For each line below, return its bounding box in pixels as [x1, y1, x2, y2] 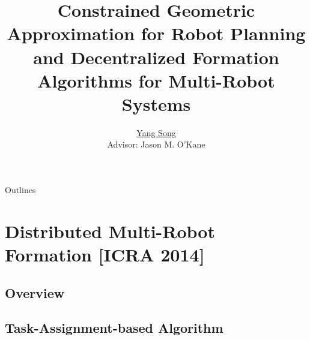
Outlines [5, 183, 36, 196]
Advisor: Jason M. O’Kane [107, 138, 205, 151]
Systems [121, 91, 191, 116]
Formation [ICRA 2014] [5, 242, 205, 267]
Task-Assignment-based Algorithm [5, 318, 223, 337]
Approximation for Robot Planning [7, 21, 306, 46]
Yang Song [136, 126, 176, 139]
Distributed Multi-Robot [5, 218, 215, 243]
